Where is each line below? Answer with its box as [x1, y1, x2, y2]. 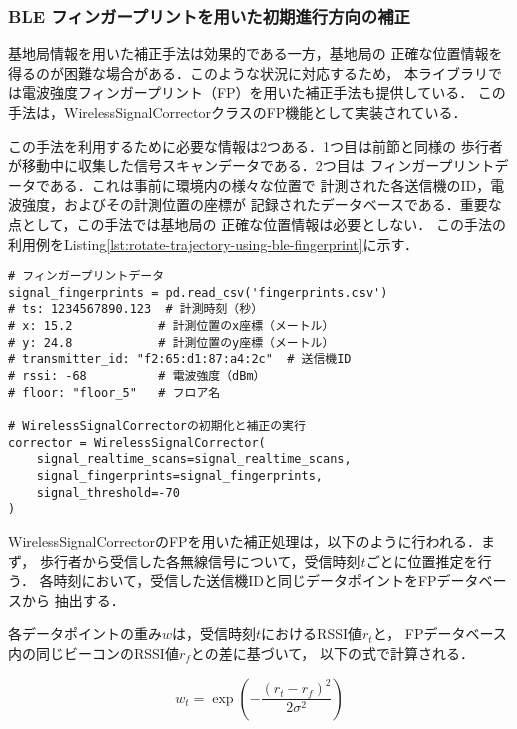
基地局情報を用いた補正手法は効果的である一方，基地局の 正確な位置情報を [8, 43, 503, 64]
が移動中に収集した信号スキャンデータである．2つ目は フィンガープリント [8, 155, 495, 176]
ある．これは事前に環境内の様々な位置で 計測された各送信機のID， [49, 174, 491, 195]
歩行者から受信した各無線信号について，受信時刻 [39, 550, 361, 571]
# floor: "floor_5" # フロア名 [8, 385, 221, 400]
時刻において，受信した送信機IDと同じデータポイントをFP [53, 570, 437, 591]
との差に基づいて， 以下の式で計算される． [190, 642, 474, 663]
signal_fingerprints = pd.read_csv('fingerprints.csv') [8, 285, 388, 300]
